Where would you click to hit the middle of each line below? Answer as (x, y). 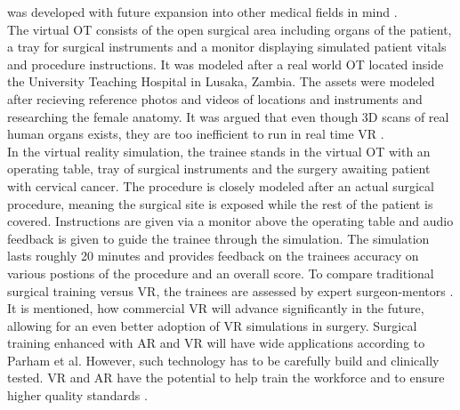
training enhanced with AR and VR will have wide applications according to (216, 343)
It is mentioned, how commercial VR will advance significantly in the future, (216, 308)
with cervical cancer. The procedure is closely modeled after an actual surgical (221, 185)
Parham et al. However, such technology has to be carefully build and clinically (223, 360)
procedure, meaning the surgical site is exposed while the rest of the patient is (220, 203)
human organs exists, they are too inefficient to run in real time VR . (196, 134)
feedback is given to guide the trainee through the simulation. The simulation (218, 238)
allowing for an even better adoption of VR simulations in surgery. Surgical (212, 325)
